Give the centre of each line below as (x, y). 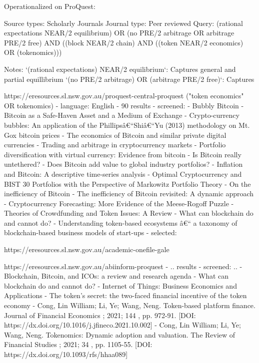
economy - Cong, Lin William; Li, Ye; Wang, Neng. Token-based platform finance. (130, 305)
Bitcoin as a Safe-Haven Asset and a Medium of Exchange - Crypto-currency (122, 115)
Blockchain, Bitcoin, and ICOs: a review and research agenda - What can (116, 276)
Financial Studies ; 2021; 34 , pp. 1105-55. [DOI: (78, 344)
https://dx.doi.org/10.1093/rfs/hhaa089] (66, 354)
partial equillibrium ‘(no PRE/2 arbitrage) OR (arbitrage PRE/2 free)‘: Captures (129, 79)
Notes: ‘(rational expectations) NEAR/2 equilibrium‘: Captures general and (120, 69)
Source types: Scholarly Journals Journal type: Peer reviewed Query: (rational (123, 23)
